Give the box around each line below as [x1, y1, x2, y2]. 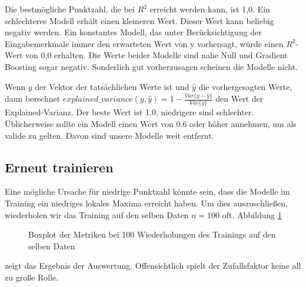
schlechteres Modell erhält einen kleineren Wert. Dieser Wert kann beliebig [5, 14, 274, 26]
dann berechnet [5, 92, 61, 105]
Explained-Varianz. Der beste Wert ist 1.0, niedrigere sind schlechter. [5, 106, 254, 118]
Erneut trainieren [5, 158, 114, 176]
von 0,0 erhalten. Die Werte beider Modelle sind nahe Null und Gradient [25, 49, 288, 61]
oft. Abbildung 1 [222, 208, 282, 221]
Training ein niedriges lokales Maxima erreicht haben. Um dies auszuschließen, [5, 196, 288, 209]
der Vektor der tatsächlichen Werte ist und [35, 80, 189, 92]
